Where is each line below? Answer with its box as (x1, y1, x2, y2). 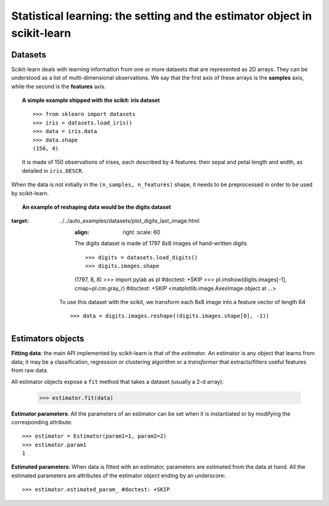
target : (11, 217, 29, 225)
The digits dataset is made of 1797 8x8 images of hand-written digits (74, 240, 247, 247)
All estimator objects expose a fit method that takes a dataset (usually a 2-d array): (11, 378, 224, 385)
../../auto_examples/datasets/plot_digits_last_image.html (59, 217, 200, 225)
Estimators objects (11, 333, 85, 344)
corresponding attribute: (11, 418, 73, 425)
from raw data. (11, 367, 49, 374)
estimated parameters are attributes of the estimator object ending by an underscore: (11, 472, 225, 479)
